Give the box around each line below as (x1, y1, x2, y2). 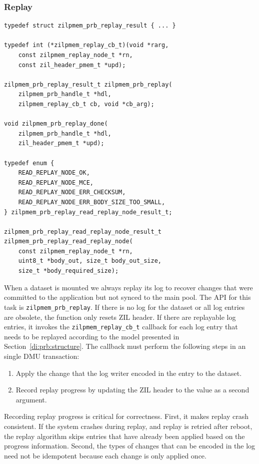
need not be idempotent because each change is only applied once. (4, 450, 206, 460)
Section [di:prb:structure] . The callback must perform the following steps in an (4, 341, 246, 351)
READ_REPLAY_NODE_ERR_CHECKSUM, (18, 189, 126, 196)
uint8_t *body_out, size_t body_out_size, (18, 257, 161, 265)
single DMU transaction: (4, 350, 79, 361)
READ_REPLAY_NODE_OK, (18, 169, 90, 177)
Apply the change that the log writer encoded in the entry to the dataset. (15, 367, 242, 378)
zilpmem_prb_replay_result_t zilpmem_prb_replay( (4, 81, 172, 88)
